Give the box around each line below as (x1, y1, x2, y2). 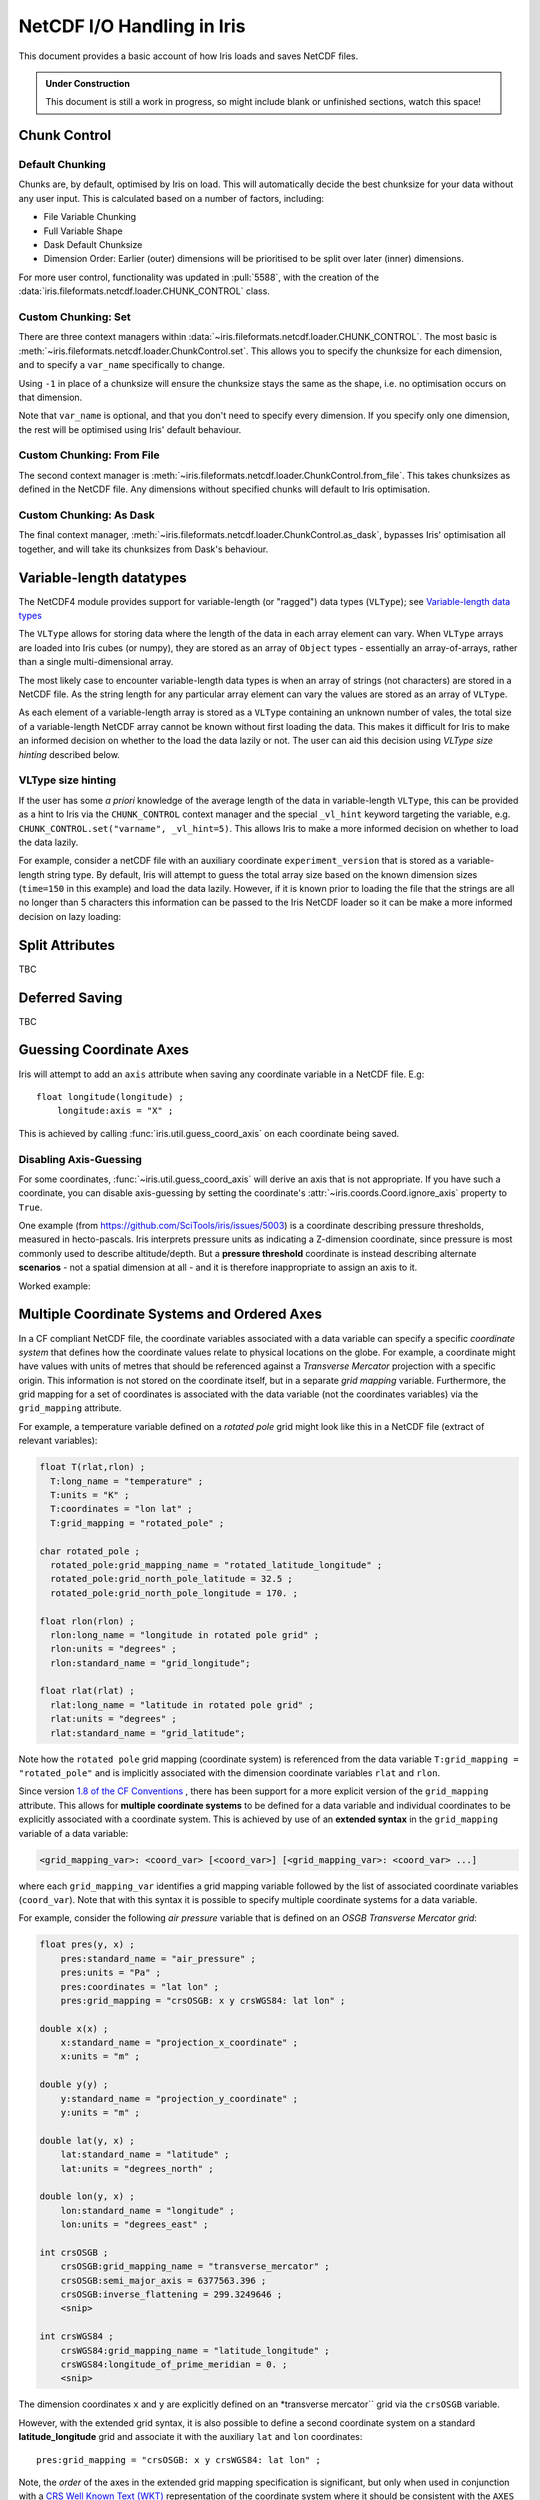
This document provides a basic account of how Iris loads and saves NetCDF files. (18, 50, 359, 62)
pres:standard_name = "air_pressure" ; (60, 1953, 257, 1964)
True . (18, 1201, 43, 1213)
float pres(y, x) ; (39, 1939, 135, 1950)
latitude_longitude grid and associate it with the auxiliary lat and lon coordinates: (18, 2431, 363, 2443)
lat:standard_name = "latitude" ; (60, 2149, 230, 2160)
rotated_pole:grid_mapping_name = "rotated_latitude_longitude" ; (50, 1559, 383, 1570)
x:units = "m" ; (60, 2051, 140, 2062)
